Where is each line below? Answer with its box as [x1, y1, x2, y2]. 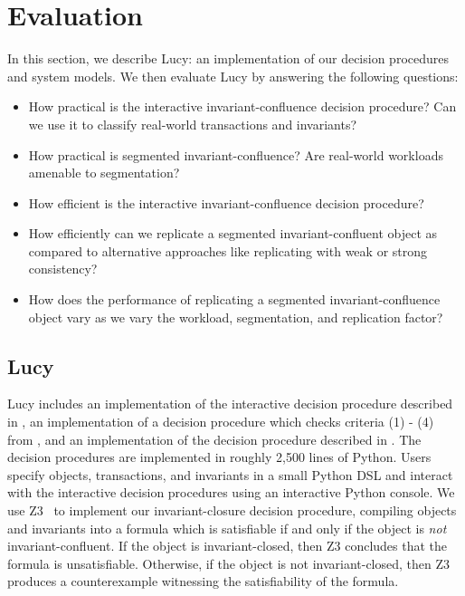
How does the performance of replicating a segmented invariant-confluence [28, 290, 441, 309]
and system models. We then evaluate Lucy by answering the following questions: [7, 66, 459, 85]
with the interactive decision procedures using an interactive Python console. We [7, 483, 455, 502]
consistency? [28, 259, 98, 278]
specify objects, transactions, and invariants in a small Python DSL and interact [7, 465, 453, 484]
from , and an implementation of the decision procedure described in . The [7, 429, 422, 448]
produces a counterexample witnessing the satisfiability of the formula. [7, 572, 399, 591]
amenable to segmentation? [28, 163, 180, 182]
